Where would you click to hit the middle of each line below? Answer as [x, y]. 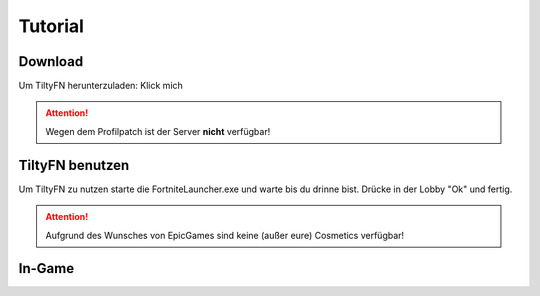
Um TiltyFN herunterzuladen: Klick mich [101, 86]
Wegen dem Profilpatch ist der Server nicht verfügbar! [158, 131]
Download [51, 61]
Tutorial [51, 26]
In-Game [46, 268]
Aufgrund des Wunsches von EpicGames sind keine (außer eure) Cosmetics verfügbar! [225, 235]
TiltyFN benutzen [74, 165]
